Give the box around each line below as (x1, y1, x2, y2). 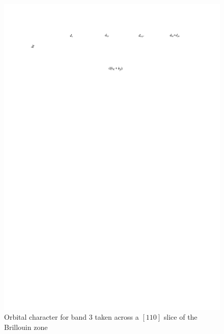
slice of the (163, 312, 198, 322)
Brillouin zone (4, 321, 48, 332)
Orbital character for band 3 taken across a (4, 312, 139, 322)
